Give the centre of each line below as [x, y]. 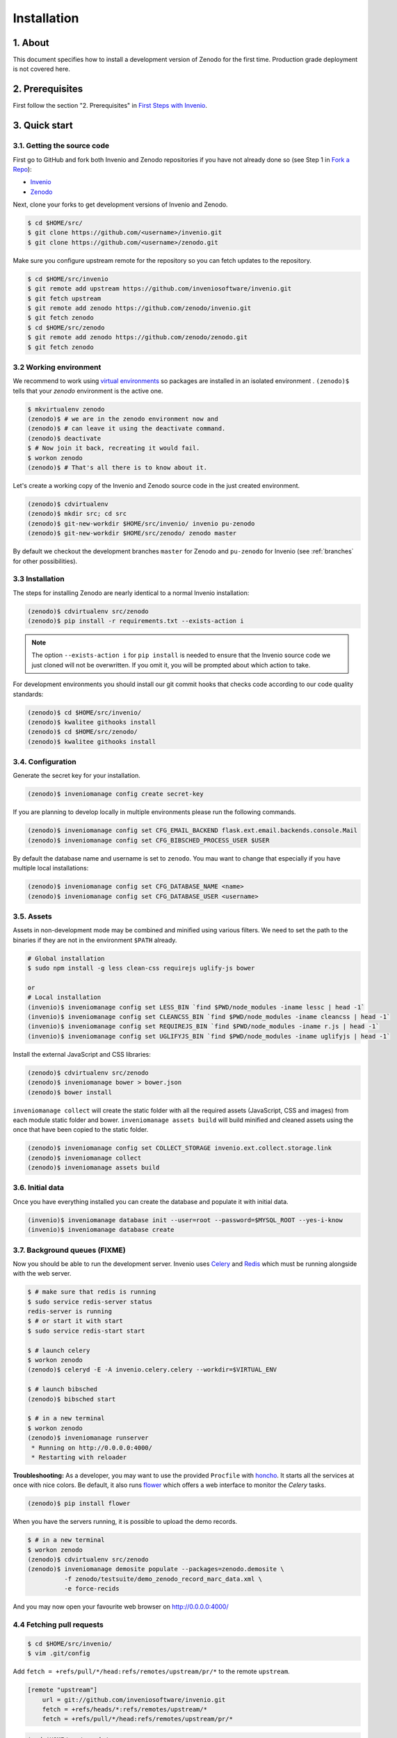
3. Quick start [43, 125]
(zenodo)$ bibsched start [72, 1399]
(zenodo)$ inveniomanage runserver [88, 1438]
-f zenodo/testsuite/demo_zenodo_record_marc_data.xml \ [163, 1579]
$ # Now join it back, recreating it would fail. [114, 448]
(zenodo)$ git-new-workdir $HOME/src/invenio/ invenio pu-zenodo [141, 523]
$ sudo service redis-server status [90, 1301]
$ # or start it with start [75, 1321]
